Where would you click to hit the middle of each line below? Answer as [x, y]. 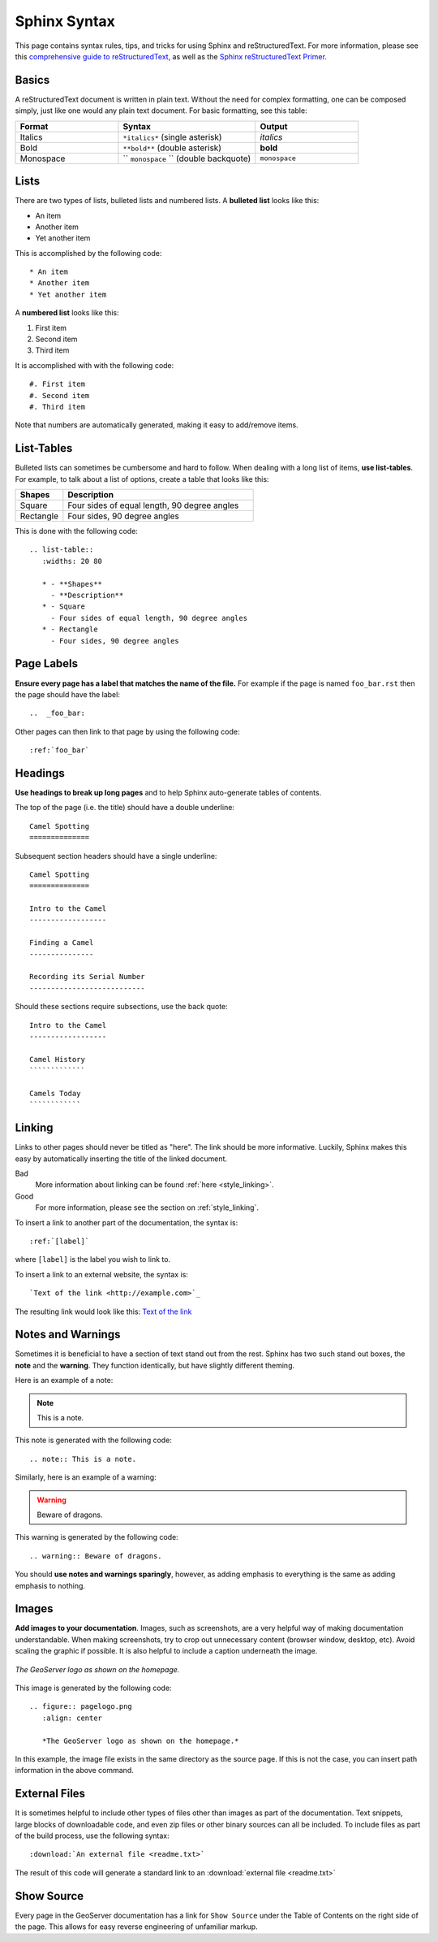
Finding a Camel [62, 943]
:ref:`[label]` [60, 1241]
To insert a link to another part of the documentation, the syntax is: [127, 1222]
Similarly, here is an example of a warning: [86, 1477]
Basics [32, 80]
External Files [50, 1794]
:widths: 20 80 [72, 561]
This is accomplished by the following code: [88, 253]
